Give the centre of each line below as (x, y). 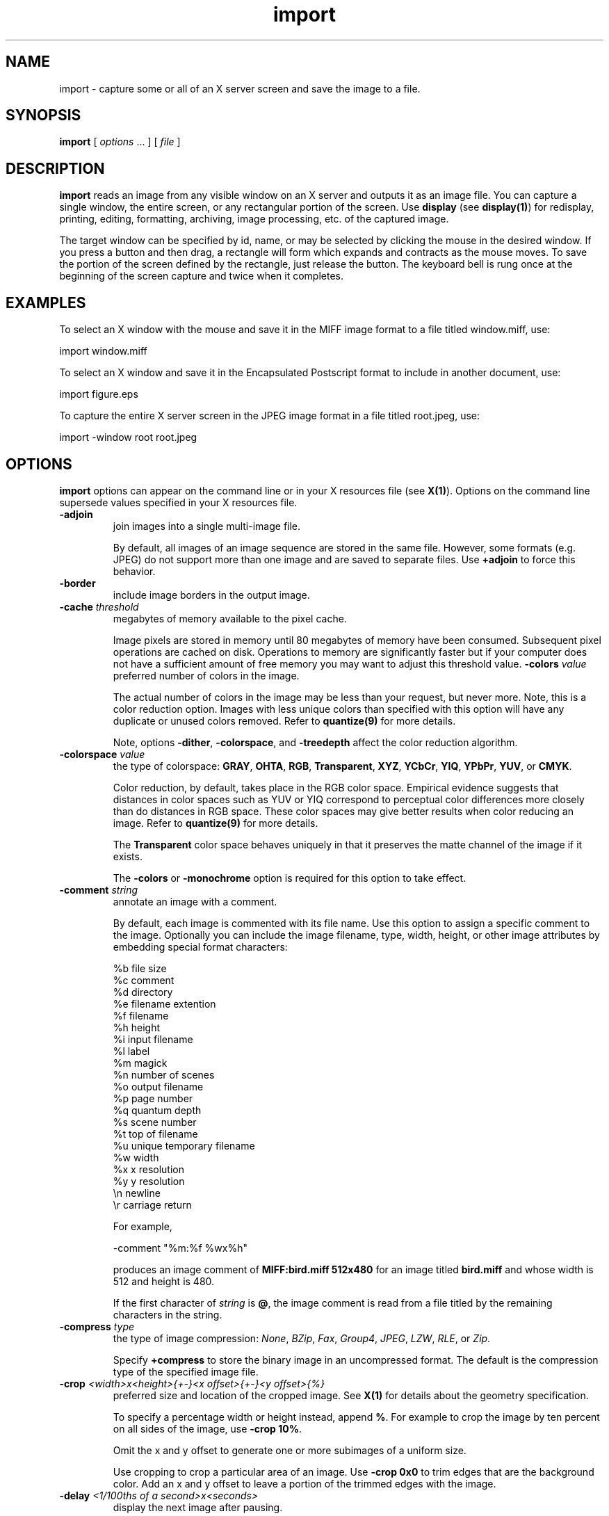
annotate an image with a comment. (195, 901)
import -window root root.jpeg (128, 437)
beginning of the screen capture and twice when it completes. (202, 276)
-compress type (97, 1326)
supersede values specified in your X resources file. (178, 502)
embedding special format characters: (200, 946)
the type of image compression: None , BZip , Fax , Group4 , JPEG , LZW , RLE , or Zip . (302, 1338)
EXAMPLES (46, 303)
